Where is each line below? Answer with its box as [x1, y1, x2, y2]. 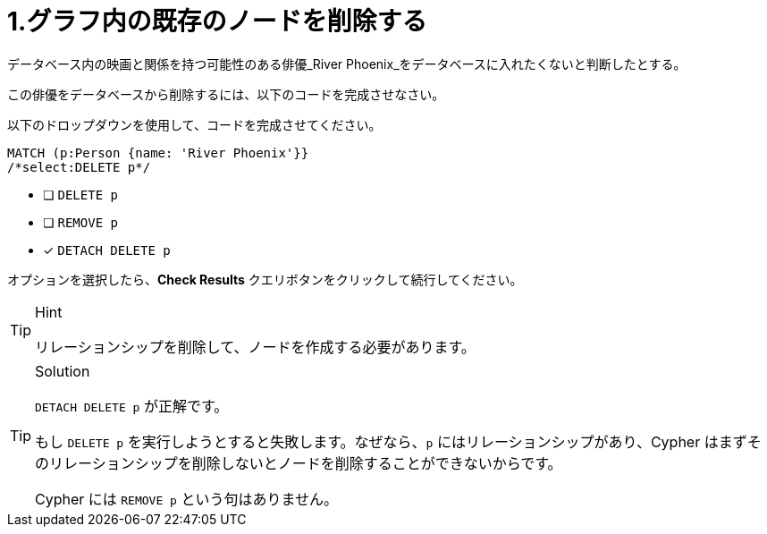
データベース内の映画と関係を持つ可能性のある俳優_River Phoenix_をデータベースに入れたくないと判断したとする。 [7, 55, 687, 72]
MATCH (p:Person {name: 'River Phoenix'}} [7, 145, 309, 160]
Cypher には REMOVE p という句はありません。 [35, 489, 338, 508]
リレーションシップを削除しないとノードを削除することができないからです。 [49, 453, 562, 472]
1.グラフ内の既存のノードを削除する [7, 6, 427, 37]
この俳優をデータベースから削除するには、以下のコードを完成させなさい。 [7, 86, 445, 102]
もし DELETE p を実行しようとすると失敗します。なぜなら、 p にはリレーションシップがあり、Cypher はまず [35, 432, 747, 451]
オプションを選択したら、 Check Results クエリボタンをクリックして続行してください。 [7, 271, 523, 287]
